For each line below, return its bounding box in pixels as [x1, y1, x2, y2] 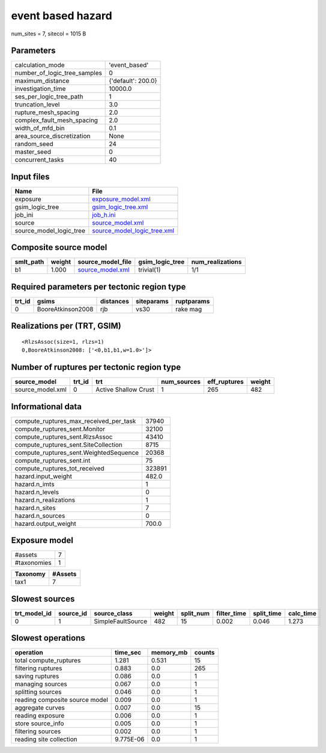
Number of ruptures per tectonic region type [11, 362, 181, 373]
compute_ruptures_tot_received [14, 464, 104, 472]
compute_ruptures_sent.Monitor [14, 424, 105, 433]
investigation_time [14, 85, 66, 93]
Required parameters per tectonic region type [11, 281, 186, 291]
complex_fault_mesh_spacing [14, 116, 98, 124]
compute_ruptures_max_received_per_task [14, 416, 136, 425]
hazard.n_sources [14, 511, 65, 520]
